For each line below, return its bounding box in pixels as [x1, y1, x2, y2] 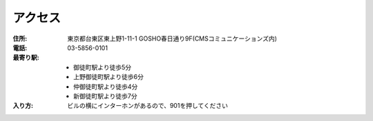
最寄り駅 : [12, 54, 39, 62]
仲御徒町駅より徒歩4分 [73, 82, 138, 91]
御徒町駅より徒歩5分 [73, 63, 132, 71]
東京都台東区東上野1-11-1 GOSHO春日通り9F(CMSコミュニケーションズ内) [67, 34, 278, 43]
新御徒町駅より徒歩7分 [73, 91, 137, 100]
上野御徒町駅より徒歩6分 [73, 73, 144, 81]
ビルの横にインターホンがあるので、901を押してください [67, 102, 228, 110]
